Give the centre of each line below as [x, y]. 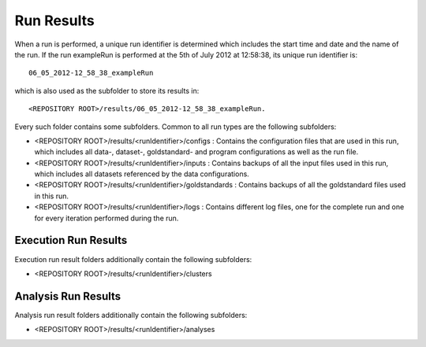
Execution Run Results [71, 240]
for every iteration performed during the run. [106, 218]
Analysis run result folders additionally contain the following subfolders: [131, 315]
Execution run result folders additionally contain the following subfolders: [133, 259]
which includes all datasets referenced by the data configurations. [142, 174]
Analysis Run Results [68, 296]
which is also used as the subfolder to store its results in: [107, 90]
